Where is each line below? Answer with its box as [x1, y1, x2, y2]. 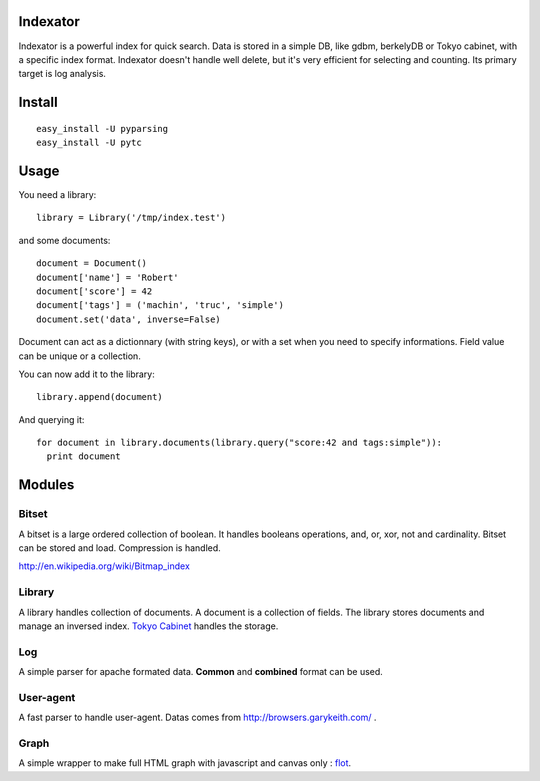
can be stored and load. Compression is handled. [18, 542, 222, 554]
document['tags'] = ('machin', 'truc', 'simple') [36, 300, 285, 311]
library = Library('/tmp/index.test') [36, 212, 227, 224]
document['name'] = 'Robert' [36, 271, 179, 283]
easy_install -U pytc [36, 137, 142, 149]
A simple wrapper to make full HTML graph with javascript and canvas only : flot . [18, 757, 352, 769]
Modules [18, 476, 75, 494]
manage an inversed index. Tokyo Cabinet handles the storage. [18, 620, 279, 632]
